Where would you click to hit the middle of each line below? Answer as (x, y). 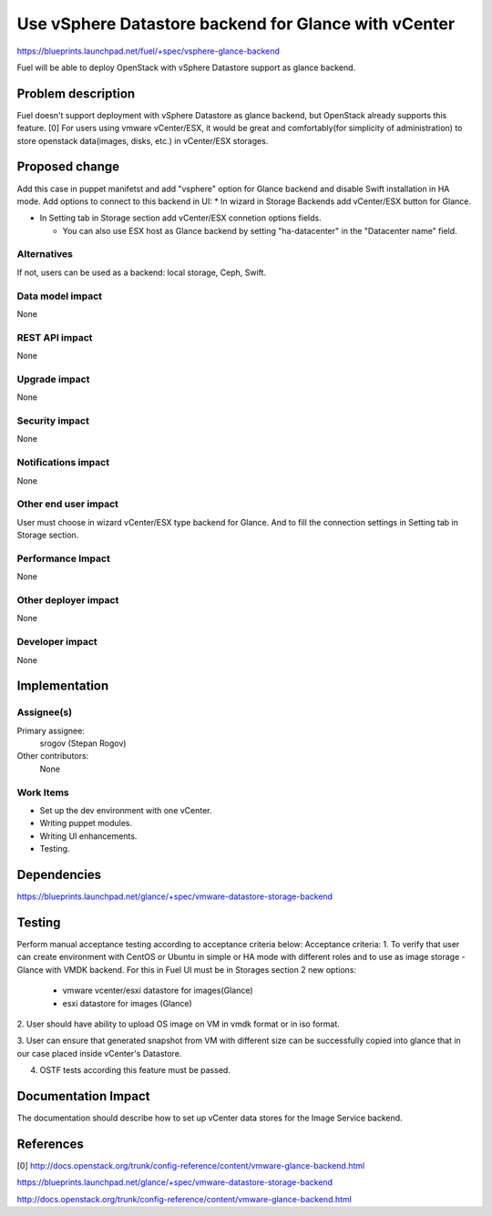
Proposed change (68, 167)
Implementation (63, 686)
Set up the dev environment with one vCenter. (126, 810)
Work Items (43, 792)
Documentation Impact (83, 1096)
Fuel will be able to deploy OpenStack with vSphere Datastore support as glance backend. (186, 67)
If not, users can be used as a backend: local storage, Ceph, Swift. (142, 272)
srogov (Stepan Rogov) (83, 743)
